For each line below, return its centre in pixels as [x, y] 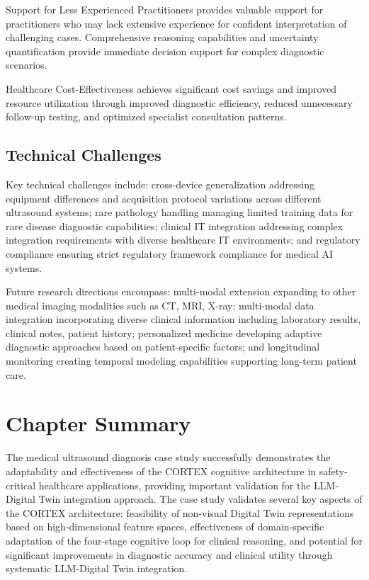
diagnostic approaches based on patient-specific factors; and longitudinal [163, 347]
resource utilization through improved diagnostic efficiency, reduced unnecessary [179, 102]
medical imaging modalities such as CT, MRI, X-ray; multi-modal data [160, 305]
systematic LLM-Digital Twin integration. [97, 568]
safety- [333, 471]
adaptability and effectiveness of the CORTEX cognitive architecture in [161, 471]
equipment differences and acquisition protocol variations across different [164, 198]
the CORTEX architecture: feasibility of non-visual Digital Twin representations [180, 512]
